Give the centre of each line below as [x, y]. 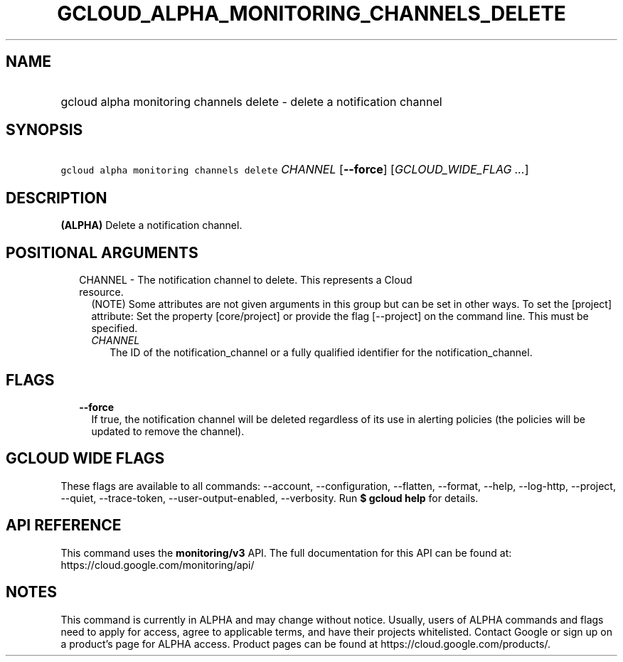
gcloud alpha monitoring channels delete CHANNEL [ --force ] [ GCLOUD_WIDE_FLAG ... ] [295, 170]
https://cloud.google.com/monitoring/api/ [158, 565]
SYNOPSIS [44, 130]
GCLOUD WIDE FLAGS [85, 459]
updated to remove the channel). [168, 431]
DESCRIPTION [57, 198]
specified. [115, 329]
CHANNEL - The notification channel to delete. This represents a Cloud [246, 280]
